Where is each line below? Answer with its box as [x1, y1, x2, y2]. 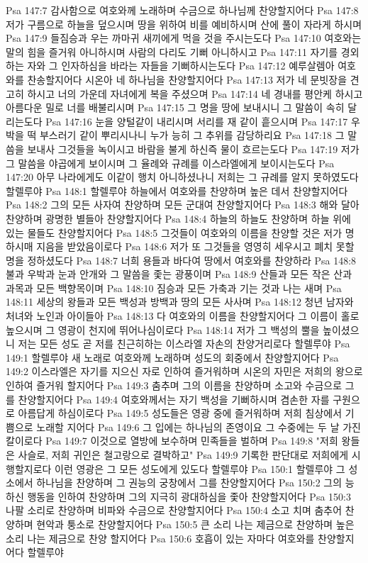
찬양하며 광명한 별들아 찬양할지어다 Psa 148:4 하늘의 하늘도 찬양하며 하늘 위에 [6, 211, 351, 225]
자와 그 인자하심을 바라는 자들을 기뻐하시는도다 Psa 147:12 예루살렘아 [27, 58, 335, 73]
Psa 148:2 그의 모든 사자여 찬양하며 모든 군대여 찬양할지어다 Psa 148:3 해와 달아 [6, 197, 359, 212]
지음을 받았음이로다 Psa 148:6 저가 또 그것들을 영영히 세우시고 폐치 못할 [36, 239, 355, 254]
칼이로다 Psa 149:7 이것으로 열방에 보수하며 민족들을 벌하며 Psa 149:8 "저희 [6, 433, 338, 448]
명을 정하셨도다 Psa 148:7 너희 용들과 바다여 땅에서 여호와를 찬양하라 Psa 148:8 [6, 252, 357, 267]
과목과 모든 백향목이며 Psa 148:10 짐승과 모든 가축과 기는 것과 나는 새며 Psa [6, 280, 342, 295]
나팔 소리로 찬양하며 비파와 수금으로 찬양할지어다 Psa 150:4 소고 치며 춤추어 [6, 503, 342, 518]
